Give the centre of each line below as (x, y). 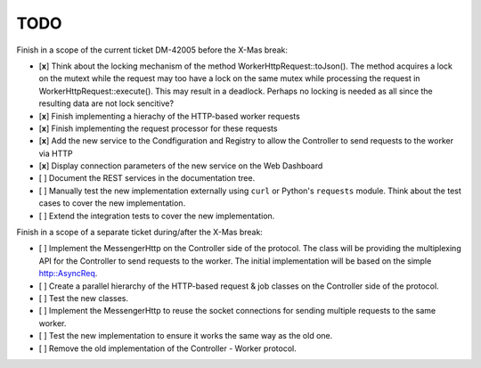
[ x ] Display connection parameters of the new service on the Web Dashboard (181, 166)
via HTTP (56, 153)
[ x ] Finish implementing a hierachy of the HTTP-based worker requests (169, 116)
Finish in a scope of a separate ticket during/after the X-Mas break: (139, 233)
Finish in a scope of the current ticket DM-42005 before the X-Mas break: (152, 50)
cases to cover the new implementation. (112, 203)
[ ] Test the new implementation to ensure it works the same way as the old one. (186, 336)
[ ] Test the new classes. (84, 298)
